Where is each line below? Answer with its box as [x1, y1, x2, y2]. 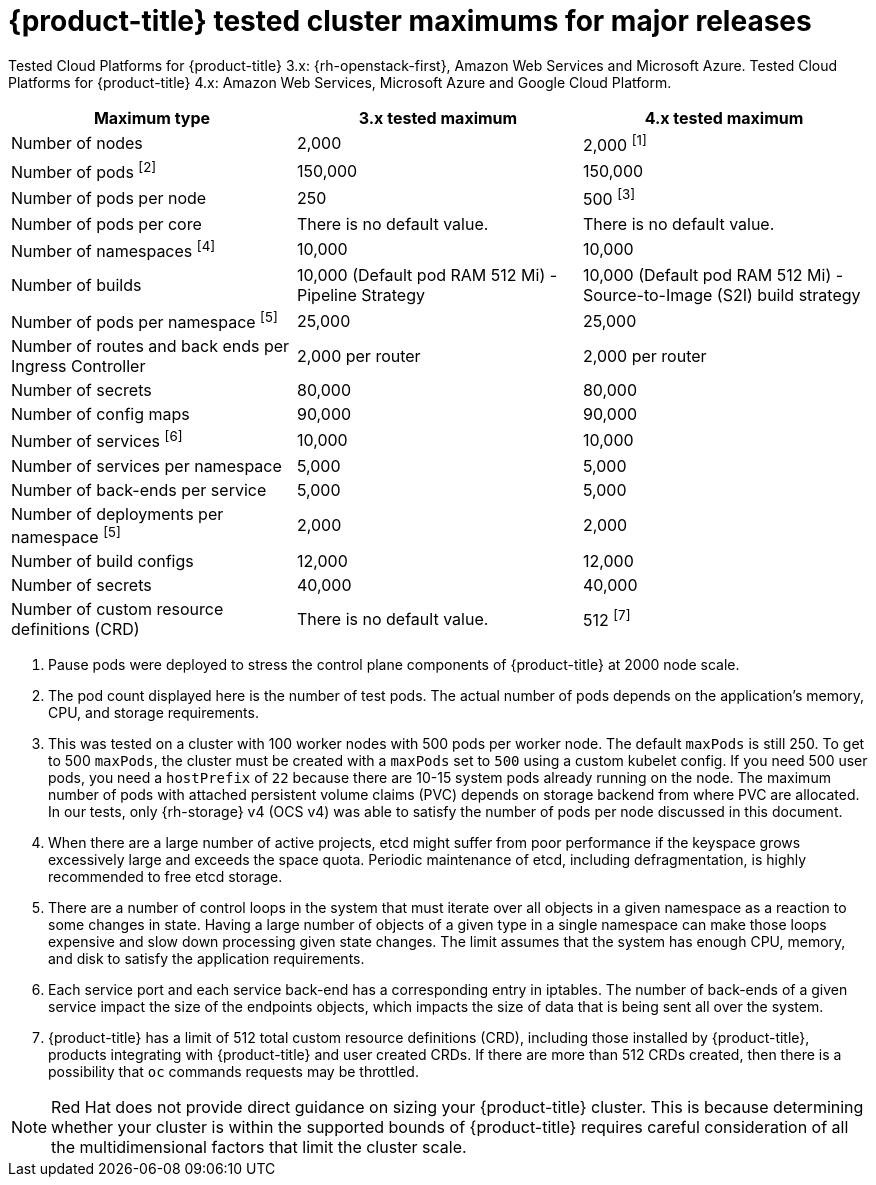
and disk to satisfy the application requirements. [48, 950, 365, 968]
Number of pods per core [11, 213, 202, 234]
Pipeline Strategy [296, 285, 425, 306]
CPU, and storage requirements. [48, 704, 259, 722]
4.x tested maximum [644, 107, 804, 128]
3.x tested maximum [358, 107, 518, 128]
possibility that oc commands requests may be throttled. [48, 1063, 419, 1081]
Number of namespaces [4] [11, 237, 216, 262]
